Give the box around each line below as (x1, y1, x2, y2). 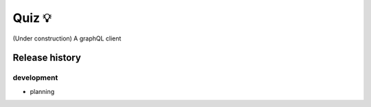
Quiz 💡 (12, 10, 52, 25)
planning (30, 87, 55, 95)
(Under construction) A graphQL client (12, 34, 122, 43)
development (12, 73, 58, 82)
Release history (12, 52, 82, 64)
